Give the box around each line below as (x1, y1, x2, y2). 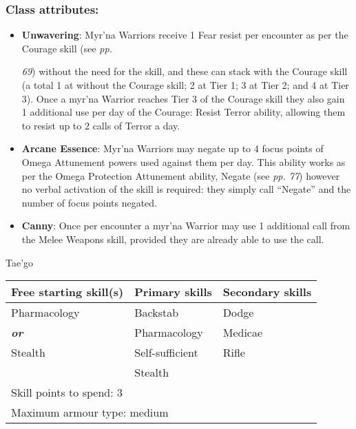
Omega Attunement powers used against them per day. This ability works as (21, 154, 346, 169)
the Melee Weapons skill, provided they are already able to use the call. (21, 231, 324, 246)
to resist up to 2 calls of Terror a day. (21, 118, 180, 132)
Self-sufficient (134, 344, 198, 361)
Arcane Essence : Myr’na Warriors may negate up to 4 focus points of (21, 141, 324, 156)
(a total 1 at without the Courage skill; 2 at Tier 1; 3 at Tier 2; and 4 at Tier (21, 78, 349, 92)
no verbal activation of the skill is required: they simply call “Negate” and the (21, 182, 351, 196)
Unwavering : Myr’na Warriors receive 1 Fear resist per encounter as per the (21, 28, 348, 42)
